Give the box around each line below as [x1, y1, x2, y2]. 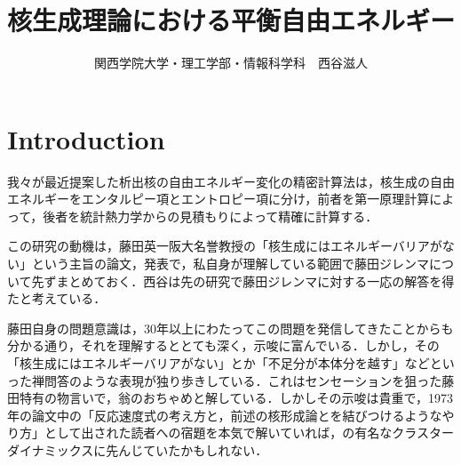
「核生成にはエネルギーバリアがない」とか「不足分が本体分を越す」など [7, 354, 430, 372]
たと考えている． [7, 289, 107, 308]
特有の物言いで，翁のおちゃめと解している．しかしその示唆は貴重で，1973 [19, 389, 454, 407]
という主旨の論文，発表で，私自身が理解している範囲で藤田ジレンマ [31, 254, 430, 273]
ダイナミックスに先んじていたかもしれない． [7, 440, 268, 459]
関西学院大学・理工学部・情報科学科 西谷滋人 [94, 53, 368, 72]
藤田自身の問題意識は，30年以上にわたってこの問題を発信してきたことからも [7, 318, 454, 337]
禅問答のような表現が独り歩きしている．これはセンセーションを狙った [31, 371, 442, 389]
